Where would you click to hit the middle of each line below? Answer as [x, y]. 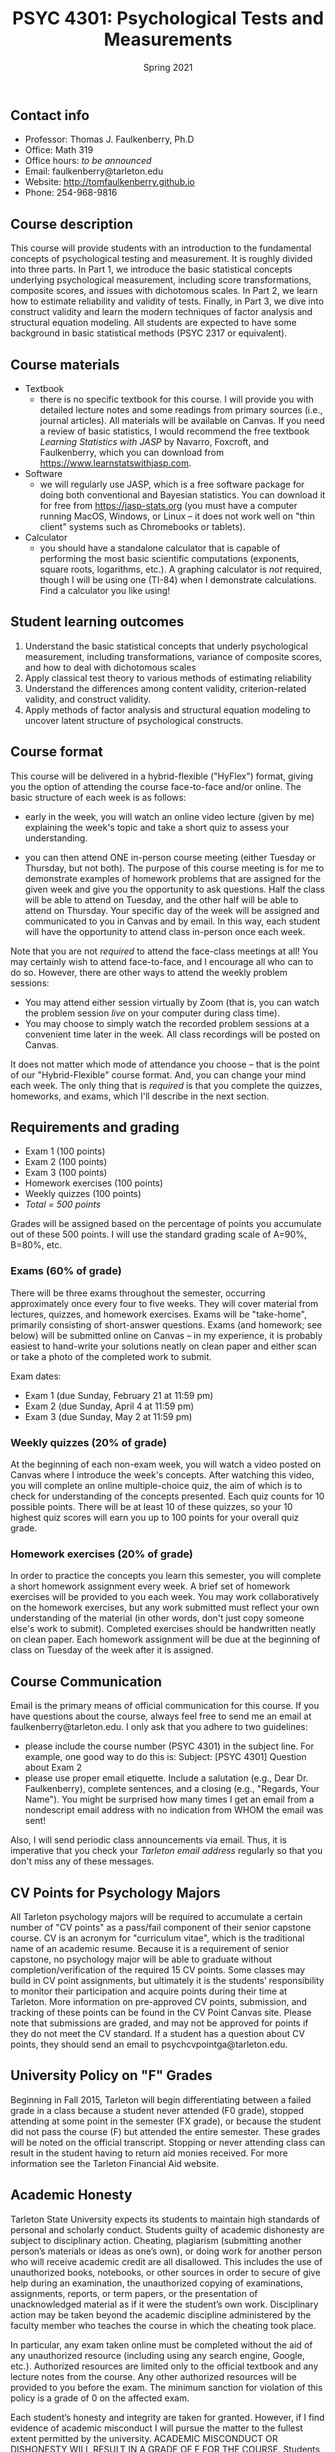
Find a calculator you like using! [105, 590]
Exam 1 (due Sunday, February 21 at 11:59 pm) [119, 1395]
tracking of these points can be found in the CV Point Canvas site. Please [161, 2012]
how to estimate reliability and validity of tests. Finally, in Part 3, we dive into [167, 301]
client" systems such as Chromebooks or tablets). [142, 526]
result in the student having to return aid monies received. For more [149, 2153]
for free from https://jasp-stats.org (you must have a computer [168, 505]
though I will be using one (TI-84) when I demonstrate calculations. [178, 579]
